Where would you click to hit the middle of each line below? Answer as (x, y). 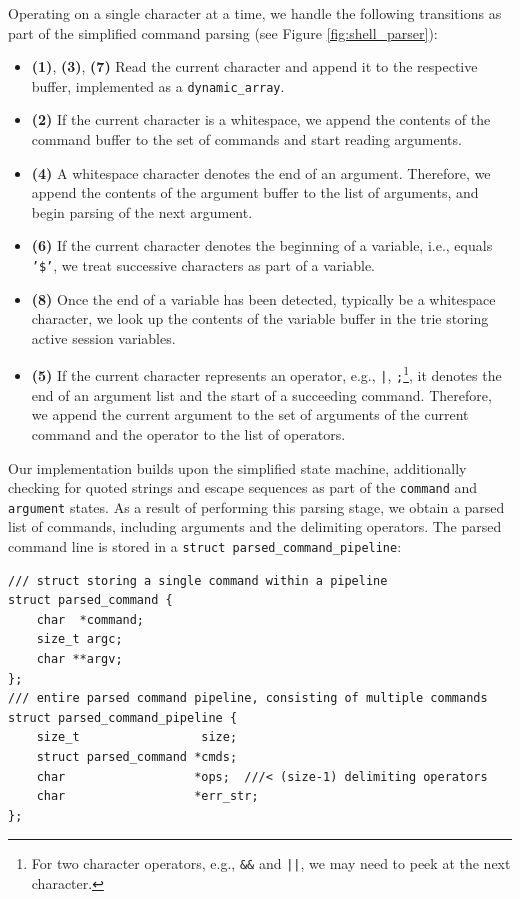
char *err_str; (147, 796)
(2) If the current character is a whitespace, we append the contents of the (261, 119)
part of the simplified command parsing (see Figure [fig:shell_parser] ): (223, 32)
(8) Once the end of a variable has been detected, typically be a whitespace (263, 298)
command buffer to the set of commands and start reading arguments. (246, 139)
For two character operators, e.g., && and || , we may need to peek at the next (271, 863)
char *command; (90, 619)
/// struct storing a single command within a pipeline (198, 580)
